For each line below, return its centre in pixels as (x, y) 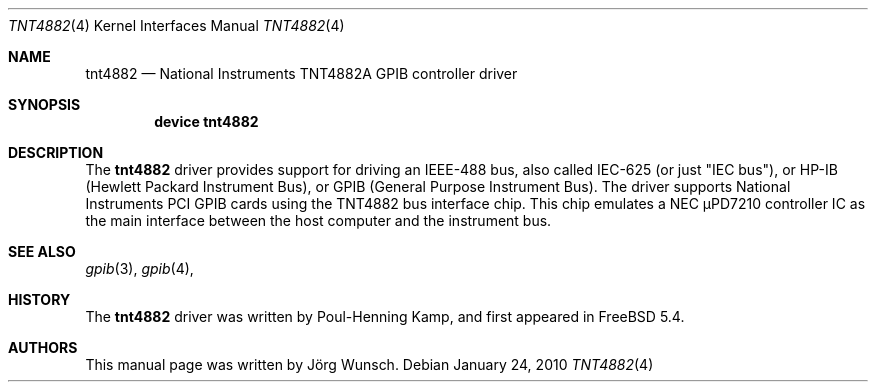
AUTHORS (43, 347)
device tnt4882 (206, 121)
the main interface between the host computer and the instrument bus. (318, 220)
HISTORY (39, 299)
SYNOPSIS (44, 104)
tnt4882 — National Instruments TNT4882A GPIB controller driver (301, 73)
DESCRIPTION (56, 152)
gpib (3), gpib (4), (139, 268)
